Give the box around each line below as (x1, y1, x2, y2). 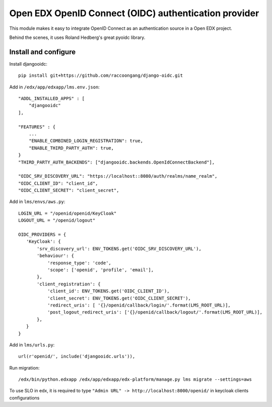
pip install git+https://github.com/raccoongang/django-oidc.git (18, 73, 183, 78)
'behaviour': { (37, 253, 75, 259)
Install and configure (9, 47, 76, 56)
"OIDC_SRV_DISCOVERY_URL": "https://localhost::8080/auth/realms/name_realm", (18, 173, 218, 179)
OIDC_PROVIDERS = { (18, 232, 66, 237)
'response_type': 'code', (47, 260, 112, 266)
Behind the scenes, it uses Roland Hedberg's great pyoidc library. (9, 34, 146, 40)
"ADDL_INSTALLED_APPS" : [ (18, 96, 85, 101)
